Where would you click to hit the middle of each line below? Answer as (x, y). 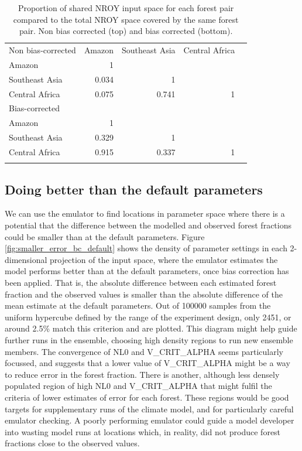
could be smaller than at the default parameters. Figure (105, 236)
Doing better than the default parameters (134, 189)
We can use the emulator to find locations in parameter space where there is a (145, 213)
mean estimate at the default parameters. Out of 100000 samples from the (138, 305)
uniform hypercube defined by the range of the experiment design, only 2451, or (148, 317)
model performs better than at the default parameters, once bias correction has (147, 271)
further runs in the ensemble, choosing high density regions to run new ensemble (149, 340)
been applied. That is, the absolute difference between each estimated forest (141, 283)
